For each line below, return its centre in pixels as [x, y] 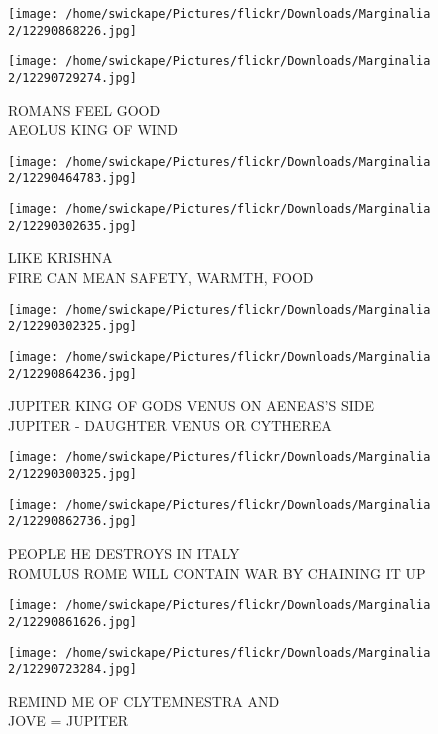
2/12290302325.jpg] [72, 326]
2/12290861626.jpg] [72, 621]
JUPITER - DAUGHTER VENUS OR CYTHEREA [170, 424]
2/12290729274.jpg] [72, 77]
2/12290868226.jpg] [72, 30]
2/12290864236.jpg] [72, 373]
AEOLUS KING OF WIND [93, 129]
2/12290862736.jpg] [72, 521]
